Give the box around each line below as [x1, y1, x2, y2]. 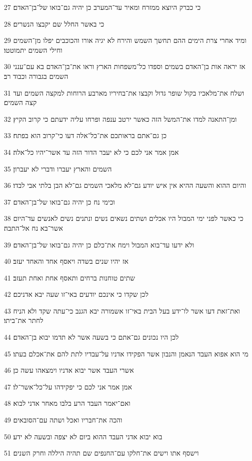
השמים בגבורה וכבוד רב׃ [4, 71, 69, 81]
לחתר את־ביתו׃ [4, 315, 43, 325]
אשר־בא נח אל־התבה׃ [4, 222, 63, 233]
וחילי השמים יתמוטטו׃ [4, 44, 63, 55]
